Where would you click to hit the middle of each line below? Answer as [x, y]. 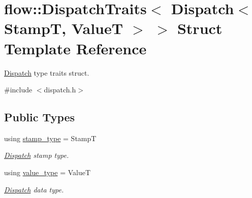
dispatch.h [60, 90]
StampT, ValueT [64, 28]
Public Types [40, 117]
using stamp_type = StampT [50, 138]
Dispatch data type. [34, 189]
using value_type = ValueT [48, 172]
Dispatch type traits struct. [47, 72]
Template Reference [75, 48]
